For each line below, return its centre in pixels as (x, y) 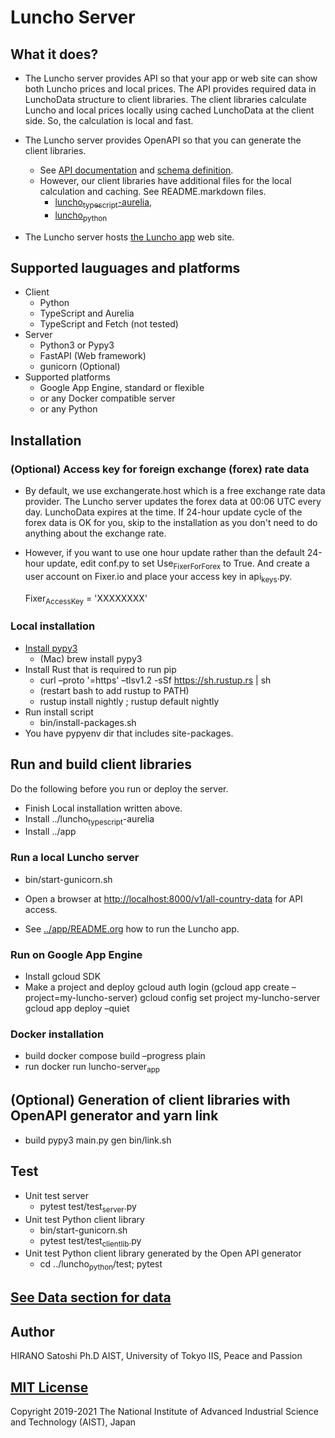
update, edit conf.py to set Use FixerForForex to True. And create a (178, 564)
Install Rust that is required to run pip (100, 669)
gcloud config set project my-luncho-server (230, 997)
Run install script (59, 712)
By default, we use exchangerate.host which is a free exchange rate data (175, 491)
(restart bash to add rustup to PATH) (114, 690)
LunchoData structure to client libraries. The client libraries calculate (165, 99)
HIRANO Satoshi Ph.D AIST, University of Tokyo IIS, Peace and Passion (156, 1356)
